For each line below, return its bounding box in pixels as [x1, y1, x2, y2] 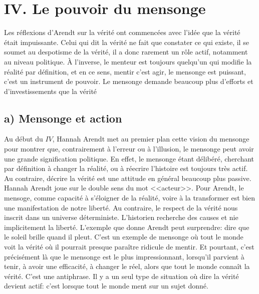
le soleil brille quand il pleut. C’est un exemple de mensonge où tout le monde [4, 231, 243, 242]
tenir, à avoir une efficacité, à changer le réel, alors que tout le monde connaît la [4, 261, 250, 271]
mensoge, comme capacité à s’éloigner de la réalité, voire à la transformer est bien [4, 192, 255, 203]
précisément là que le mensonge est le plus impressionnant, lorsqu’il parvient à [4, 251, 244, 261]
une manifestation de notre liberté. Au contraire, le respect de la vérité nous [4, 202, 238, 212]
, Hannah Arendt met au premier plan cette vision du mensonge [52, 133, 249, 144]
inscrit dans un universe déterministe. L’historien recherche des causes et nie [4, 212, 238, 222]
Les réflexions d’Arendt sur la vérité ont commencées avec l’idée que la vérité [4, 27, 240, 37]
